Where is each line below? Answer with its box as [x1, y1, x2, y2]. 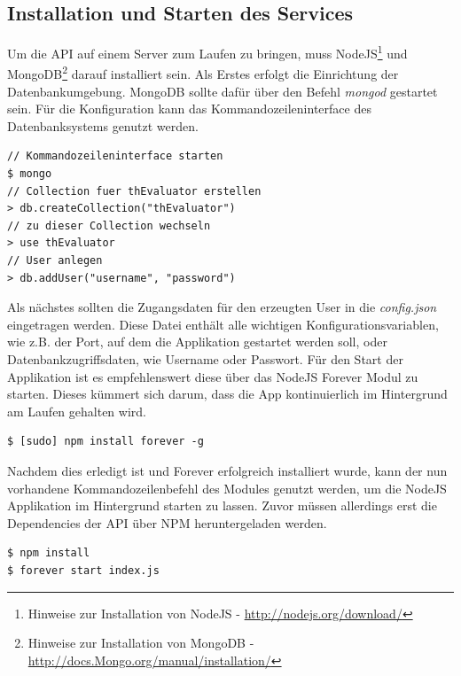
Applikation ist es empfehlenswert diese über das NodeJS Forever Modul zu [7, 367, 418, 385]
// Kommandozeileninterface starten [7, 150, 223, 163]
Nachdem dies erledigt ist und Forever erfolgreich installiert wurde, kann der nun [7, 461, 448, 479]
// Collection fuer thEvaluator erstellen [7, 184, 262, 198]
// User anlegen [7, 254, 103, 268]
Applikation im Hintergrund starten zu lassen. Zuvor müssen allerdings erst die [7, 496, 437, 515]
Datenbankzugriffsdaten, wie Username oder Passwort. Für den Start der [7, 350, 403, 369]
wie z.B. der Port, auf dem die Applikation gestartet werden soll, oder [7, 332, 387, 351]
